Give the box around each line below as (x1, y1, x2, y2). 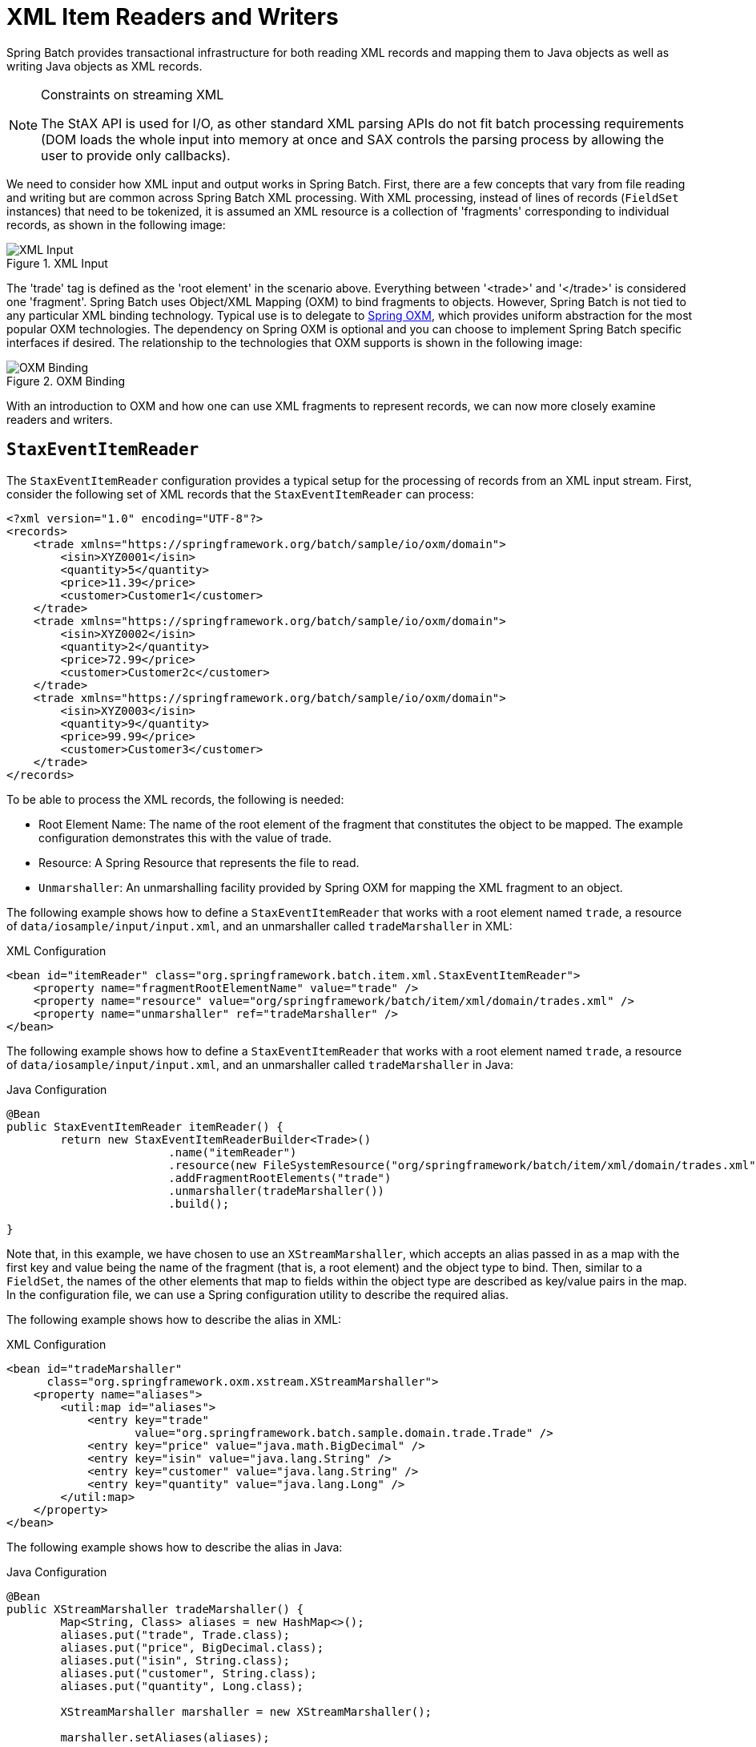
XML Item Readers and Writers (6, 3, 339, 30)
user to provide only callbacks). (41, 147, 231, 163)
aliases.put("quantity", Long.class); (60, 1679, 304, 1693)
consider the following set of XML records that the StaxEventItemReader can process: (6, 486, 474, 501)
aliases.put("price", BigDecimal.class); (60, 1640, 324, 1654)
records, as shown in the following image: (6, 217, 226, 232)
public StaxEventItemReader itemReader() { (6, 1120, 283, 1133)
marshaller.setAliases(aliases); (60, 1730, 270, 1744)
